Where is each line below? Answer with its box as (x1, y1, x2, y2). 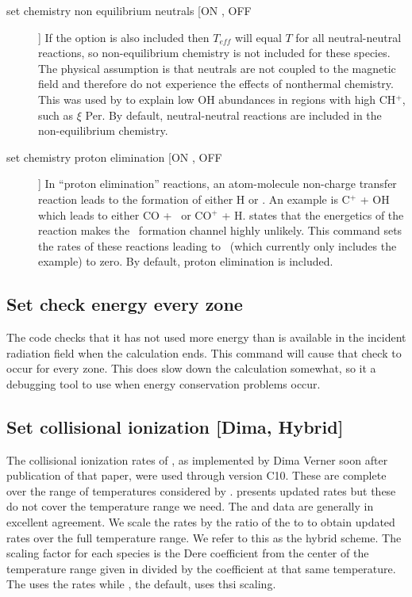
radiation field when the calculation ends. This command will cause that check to (6, 344, 402, 361)
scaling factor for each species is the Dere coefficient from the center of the (6, 545, 369, 561)
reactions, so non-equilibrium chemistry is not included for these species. (38, 44, 391, 61)
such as (38, 106, 74, 123)
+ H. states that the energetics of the (221, 206, 404, 223)
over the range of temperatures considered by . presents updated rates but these (6, 482, 396, 499)
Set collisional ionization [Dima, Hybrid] (6, 414, 344, 438)
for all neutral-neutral (295, 29, 402, 45)
